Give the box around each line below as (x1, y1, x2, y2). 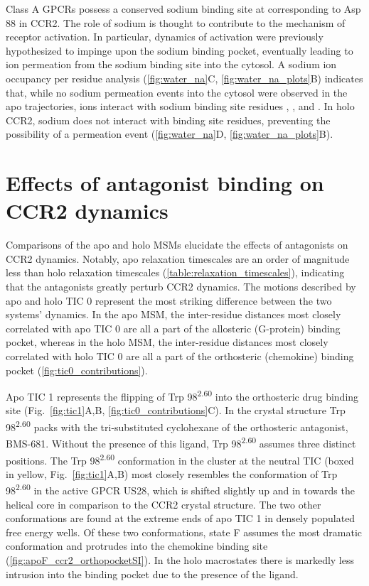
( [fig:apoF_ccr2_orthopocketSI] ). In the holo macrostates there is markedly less (6, 553, 354, 567)
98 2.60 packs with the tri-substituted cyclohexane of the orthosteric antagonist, (6, 418, 348, 434)
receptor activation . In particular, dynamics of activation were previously (6, 29, 323, 44)
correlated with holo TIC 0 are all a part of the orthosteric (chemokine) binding (6, 349, 354, 363)
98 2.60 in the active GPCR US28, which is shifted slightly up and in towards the (6, 481, 355, 498)
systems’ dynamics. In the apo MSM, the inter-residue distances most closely (6, 307, 341, 322)
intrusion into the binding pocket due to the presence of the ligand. (6, 566, 299, 581)
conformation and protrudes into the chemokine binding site (6, 538, 268, 553)
